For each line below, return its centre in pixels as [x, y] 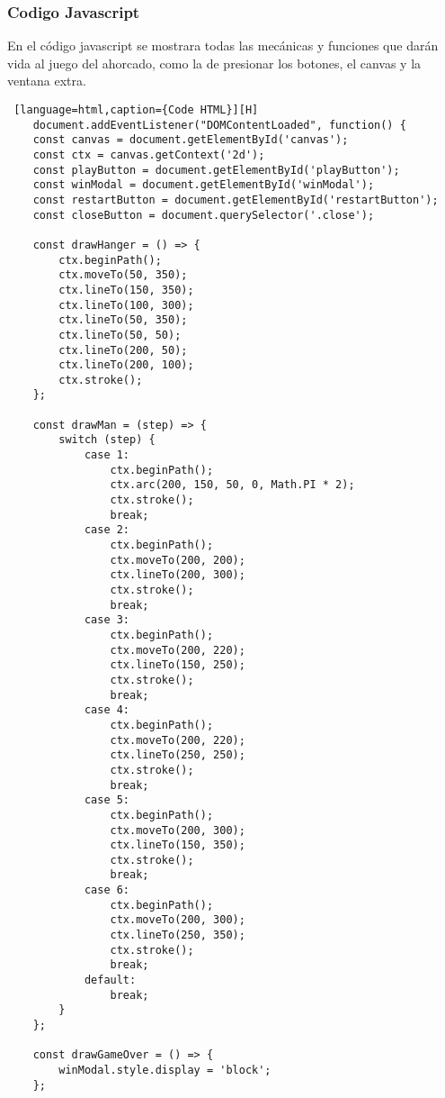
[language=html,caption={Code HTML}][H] [136, 110]
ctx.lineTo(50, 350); [123, 320]
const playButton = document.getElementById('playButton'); [216, 170]
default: [110, 980]
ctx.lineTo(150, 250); [178, 665]
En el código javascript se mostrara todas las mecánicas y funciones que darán [223, 45]
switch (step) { [107, 440]
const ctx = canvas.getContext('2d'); [149, 154]
